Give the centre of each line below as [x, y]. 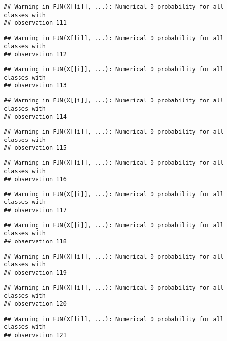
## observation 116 [35, 179]
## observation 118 [35, 242]
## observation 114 [35, 117]
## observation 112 [35, 54]
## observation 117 [35, 211]
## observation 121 [35, 335]
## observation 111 [35, 23]
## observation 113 [35, 86]
